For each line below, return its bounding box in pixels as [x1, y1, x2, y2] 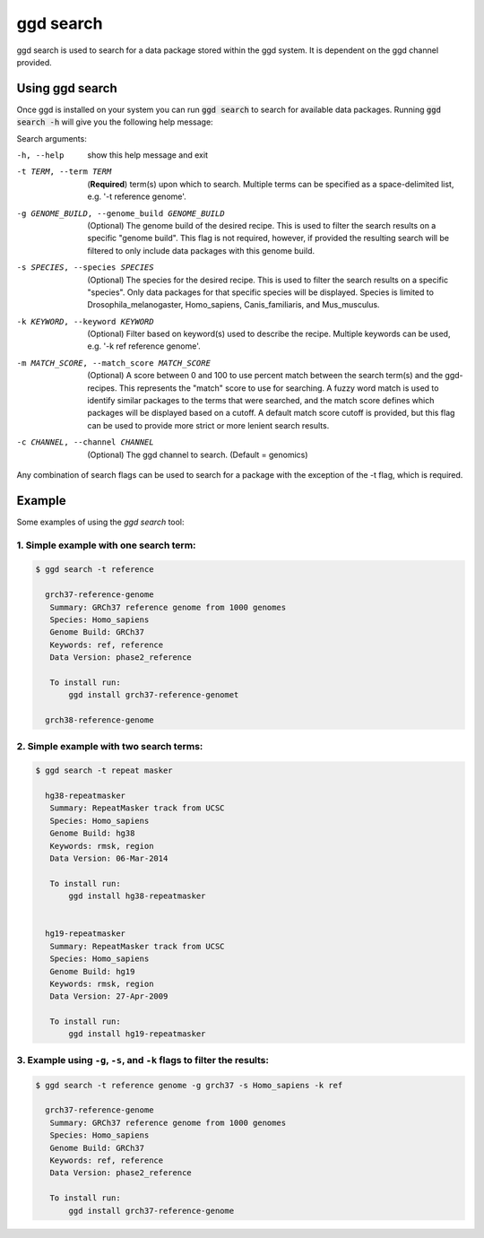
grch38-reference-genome [45, 715, 154, 725]
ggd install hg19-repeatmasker [68, 1029, 206, 1039]
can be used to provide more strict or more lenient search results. [87, 420, 330, 430]
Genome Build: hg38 [49, 828, 135, 838]
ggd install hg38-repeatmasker [68, 891, 206, 901]
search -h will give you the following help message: [16, 117, 214, 127]
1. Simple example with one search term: [16, 539, 196, 551]
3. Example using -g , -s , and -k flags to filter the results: [16, 1053, 269, 1066]
